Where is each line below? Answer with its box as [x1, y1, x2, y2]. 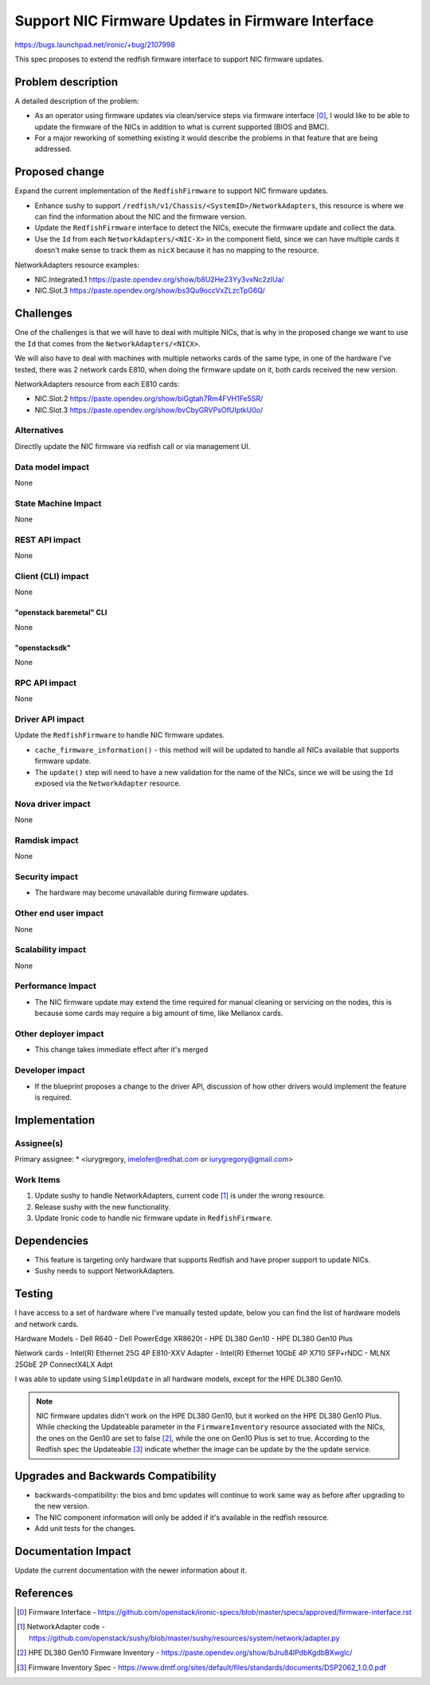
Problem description [14, 75, 119, 89]
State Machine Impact [14, 498, 102, 509]
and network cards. [14, 1319, 79, 1329]
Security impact [14, 872, 79, 883]
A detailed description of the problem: [14, 96, 139, 105]
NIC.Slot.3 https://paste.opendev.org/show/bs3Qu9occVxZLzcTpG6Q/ [34, 285, 266, 295]
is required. [34, 1092, 72, 1102]
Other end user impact [14, 907, 104, 919]
